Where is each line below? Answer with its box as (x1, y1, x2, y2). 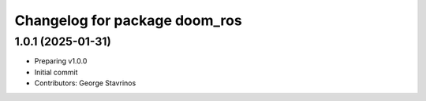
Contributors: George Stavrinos (34, 78, 136, 88)
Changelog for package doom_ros (14, 12, 242, 29)
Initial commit (34, 67, 78, 77)
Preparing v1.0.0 (34, 56, 88, 66)
